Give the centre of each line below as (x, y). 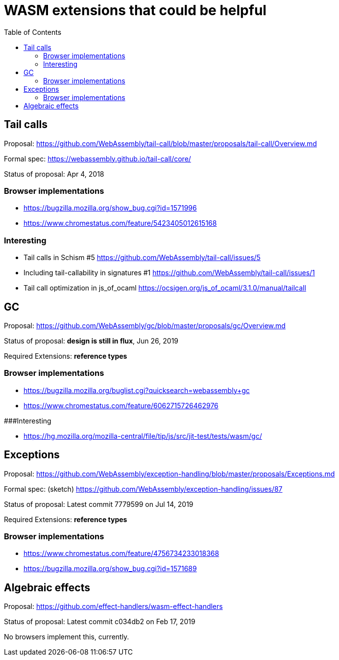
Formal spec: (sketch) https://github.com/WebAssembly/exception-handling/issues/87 (143, 489)
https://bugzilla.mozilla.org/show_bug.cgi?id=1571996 (110, 208)
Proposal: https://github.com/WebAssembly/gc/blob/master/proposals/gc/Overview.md (145, 325)
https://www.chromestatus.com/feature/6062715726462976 (121, 405)
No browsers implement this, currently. (67, 637)
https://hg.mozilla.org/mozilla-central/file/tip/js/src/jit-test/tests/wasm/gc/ (143, 436)
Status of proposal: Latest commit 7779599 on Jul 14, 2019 (99, 504)
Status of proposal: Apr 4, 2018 (54, 174)
